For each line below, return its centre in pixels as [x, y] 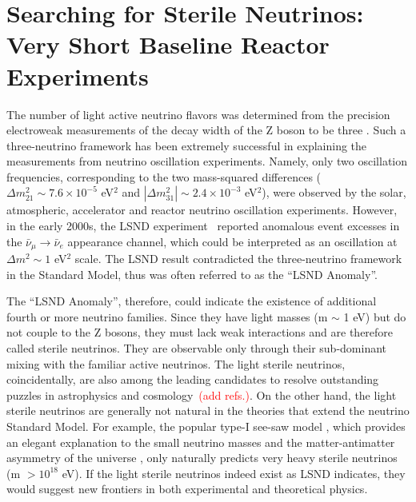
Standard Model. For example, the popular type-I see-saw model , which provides [206, 426]
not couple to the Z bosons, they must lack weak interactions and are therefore [200, 332]
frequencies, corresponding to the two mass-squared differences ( [164, 176]
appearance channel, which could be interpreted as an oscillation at [232, 241]
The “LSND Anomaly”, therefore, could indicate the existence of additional [192, 301]
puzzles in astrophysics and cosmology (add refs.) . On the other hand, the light [202, 394]
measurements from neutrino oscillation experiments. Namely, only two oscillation [207, 161]
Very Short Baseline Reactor [168, 44]
